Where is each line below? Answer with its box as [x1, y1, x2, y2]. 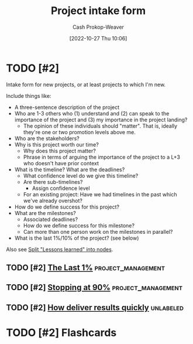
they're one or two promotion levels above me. [23, 128, 136, 135]
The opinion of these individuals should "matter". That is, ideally [23, 122, 177, 130]
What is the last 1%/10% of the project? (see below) [14, 234, 139, 241]
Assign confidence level [32, 185, 90, 192]
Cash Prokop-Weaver [72, 23, 125, 30]
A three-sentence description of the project [14, 104, 120, 111]
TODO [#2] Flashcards [6, 326, 117, 339]
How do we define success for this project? [14, 203, 120, 210]
